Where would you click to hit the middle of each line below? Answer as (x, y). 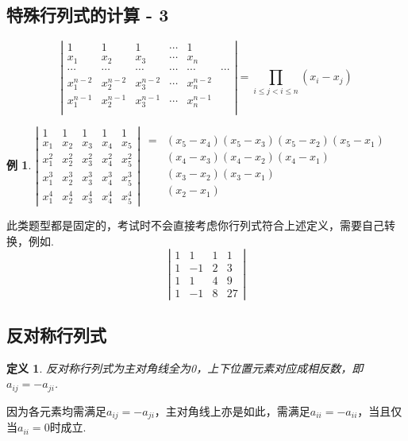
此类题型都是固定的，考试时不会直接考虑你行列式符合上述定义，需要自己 (195, 224)
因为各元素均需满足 (56, 410)
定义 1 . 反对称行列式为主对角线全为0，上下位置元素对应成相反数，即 (185, 367)
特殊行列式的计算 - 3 (88, 15)
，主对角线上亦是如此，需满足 (232, 410)
